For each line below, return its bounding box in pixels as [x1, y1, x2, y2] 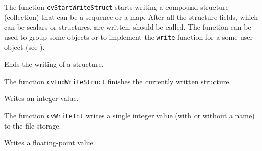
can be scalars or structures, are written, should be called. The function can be [4, 21, 251, 32]
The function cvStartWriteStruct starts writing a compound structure [4, 2, 229, 12]
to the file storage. [4, 120, 61, 131]
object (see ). [4, 41, 45, 52]
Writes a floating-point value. [4, 137, 96, 148]
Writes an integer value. [4, 93, 79, 104]
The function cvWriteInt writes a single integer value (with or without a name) [4, 110, 255, 120]
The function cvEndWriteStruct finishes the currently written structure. [4, 75, 231, 86]
